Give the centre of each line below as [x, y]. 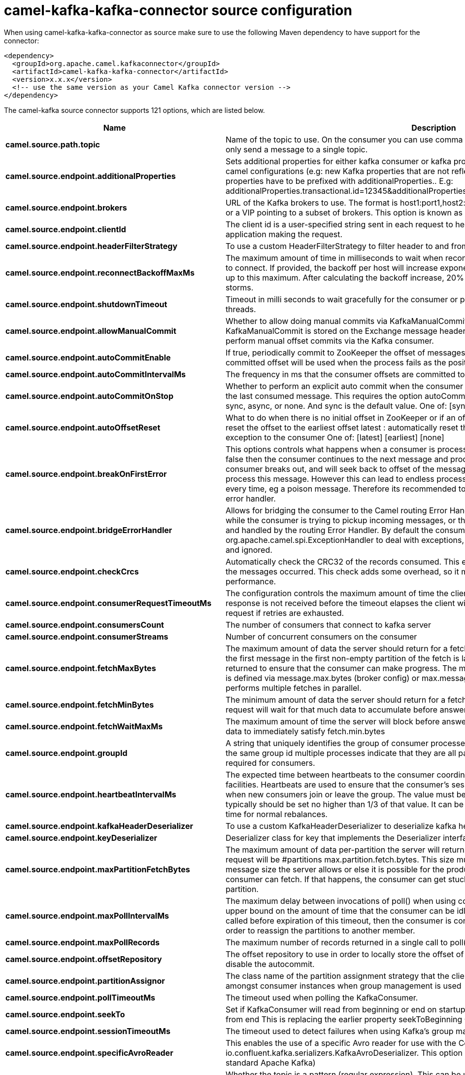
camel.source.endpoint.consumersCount [85, 625]
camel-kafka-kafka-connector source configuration [178, 10]
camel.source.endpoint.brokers [66, 207]
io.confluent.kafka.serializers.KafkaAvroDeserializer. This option [344, 1053]
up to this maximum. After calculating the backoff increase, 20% [345, 277]
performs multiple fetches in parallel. [293, 688]
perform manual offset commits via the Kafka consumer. [330, 340]
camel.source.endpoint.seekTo [65, 1014]
